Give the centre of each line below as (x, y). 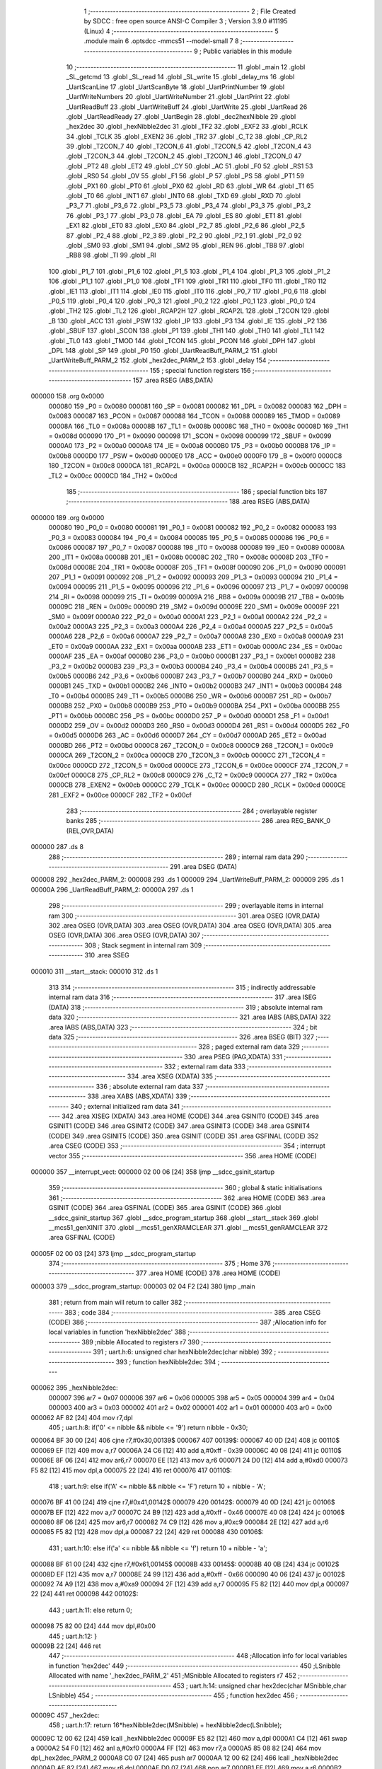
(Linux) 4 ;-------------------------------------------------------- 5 (181, 31)
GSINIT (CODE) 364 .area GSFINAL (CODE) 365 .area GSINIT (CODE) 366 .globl (165, 1208)
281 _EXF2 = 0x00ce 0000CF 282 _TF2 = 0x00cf (120, 795)
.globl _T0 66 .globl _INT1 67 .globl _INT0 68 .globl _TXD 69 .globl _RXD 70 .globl (183, 196)
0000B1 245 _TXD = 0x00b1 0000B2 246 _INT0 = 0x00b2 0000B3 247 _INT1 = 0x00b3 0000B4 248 (195, 686)
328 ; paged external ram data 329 (249, 1047)
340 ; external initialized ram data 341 (125, 1106)
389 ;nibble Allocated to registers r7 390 (141, 1342)
